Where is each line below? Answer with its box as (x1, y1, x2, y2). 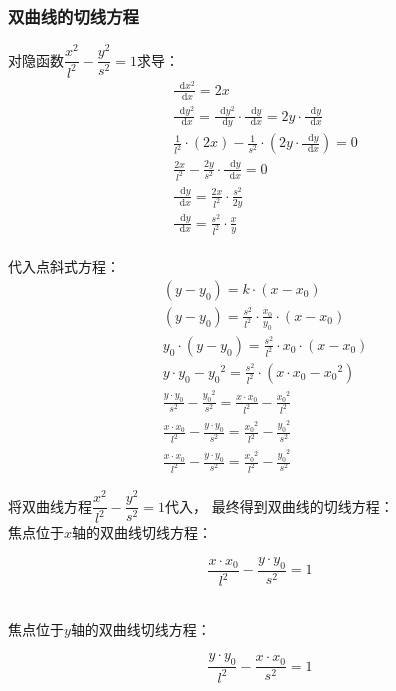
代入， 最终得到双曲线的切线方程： (165, 495, 394, 516)
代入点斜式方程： (8, 256, 120, 277)
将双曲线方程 (8, 495, 92, 516)
